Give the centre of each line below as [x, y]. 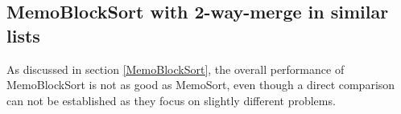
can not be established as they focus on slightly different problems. [171, 100]
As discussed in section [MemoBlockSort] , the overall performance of [176, 69]
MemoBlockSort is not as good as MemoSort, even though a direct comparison [201, 85]
